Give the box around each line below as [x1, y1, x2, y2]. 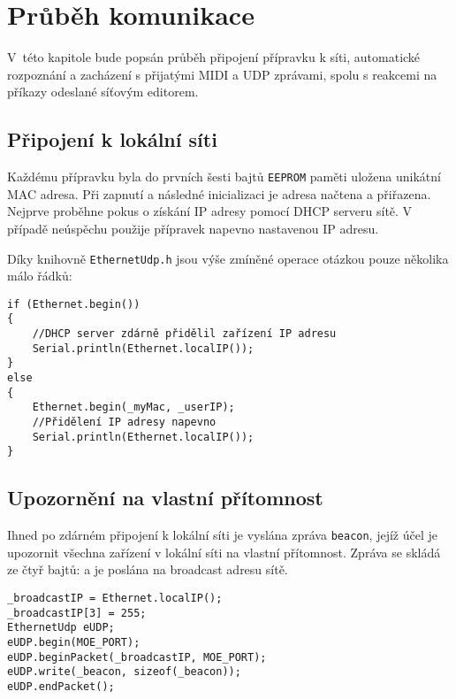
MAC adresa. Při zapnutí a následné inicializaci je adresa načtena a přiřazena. [7, 184, 431, 203]
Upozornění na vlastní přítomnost [7, 484, 323, 511]
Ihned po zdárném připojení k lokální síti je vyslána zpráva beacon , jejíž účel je [7, 526, 437, 544]
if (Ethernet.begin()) [7, 297, 141, 311]
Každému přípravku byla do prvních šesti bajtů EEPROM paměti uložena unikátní [7, 167, 441, 186]
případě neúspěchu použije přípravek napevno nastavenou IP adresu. [7, 219, 379, 237]
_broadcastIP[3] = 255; [7, 606, 147, 619]
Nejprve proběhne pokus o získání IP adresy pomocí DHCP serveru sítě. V [7, 202, 413, 220]
